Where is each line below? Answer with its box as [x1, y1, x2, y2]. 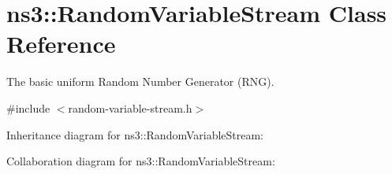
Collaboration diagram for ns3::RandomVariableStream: [6, 153, 275, 169]
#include [6, 99, 50, 116]
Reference [6, 28, 116, 60]
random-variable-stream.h [68, 99, 192, 116]
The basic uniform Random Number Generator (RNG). [6, 73, 274, 90]
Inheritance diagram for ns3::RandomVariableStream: [6, 126, 264, 143]
